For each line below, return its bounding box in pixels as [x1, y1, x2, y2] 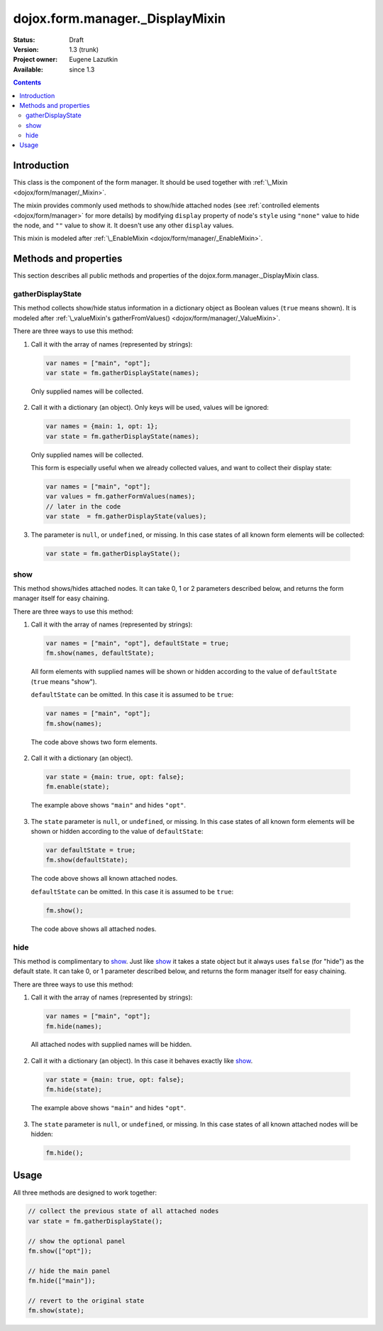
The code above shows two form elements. [30, 737, 157, 746]
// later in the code [45, 502, 121, 511]
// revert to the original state [28, 1297, 145, 1305]
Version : [13, 45, 39, 53]
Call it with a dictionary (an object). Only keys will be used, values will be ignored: [30, 403, 270, 412]
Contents [13, 78, 42, 87]
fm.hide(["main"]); [28, 1277, 96, 1285]
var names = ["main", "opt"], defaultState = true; [45, 639, 230, 648]
